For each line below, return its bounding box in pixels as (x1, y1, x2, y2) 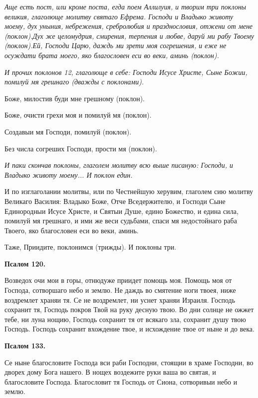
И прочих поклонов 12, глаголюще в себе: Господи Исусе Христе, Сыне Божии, (4, 66, 248, 77)
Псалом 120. (4, 258, 46, 268)
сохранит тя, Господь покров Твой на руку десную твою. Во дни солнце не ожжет (4, 304, 254, 315)
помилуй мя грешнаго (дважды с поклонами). (4, 76, 144, 87)
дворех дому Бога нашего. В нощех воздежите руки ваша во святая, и (4, 367, 216, 377)
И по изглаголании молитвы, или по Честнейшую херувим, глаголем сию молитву (4, 186, 254, 197)
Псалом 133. (4, 340, 46, 351)
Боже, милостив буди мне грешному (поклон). (4, 93, 145, 103)
